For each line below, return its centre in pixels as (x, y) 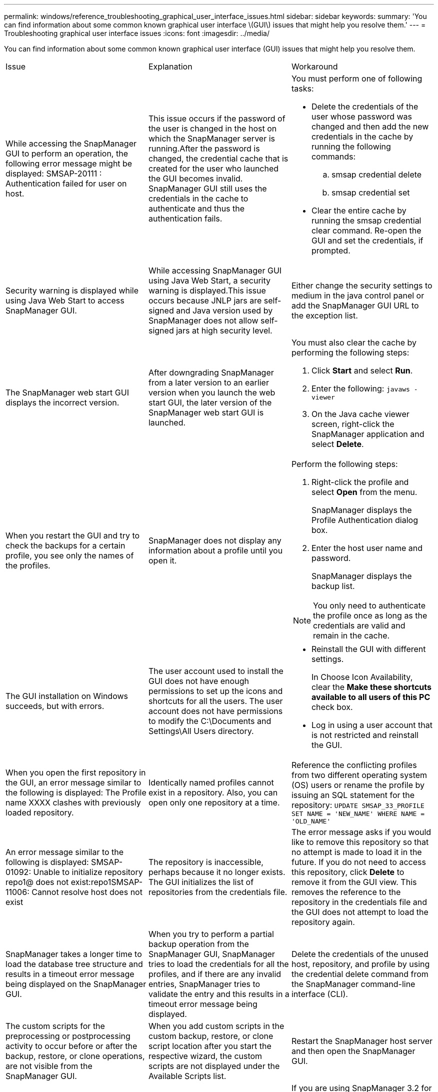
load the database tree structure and (74, 964)
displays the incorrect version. (62, 402)
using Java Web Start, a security (209, 280)
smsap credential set (370, 192)
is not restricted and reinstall (365, 735)
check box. (332, 707)
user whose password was (361, 116)
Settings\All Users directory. (201, 731)
